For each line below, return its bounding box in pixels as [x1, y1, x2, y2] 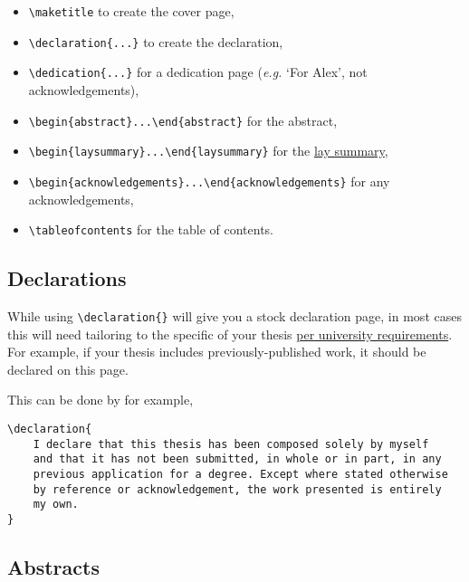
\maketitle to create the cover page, [28, 2, 234, 20]
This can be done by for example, [7, 390, 194, 409]
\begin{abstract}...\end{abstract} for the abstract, [28, 110, 338, 129]
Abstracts [7, 553, 100, 580]
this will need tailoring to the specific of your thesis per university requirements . [7, 324, 453, 343]
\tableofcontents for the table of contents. [28, 220, 274, 239]
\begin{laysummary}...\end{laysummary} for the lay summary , [28, 141, 388, 160]
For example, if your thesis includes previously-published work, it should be [7, 342, 426, 361]
